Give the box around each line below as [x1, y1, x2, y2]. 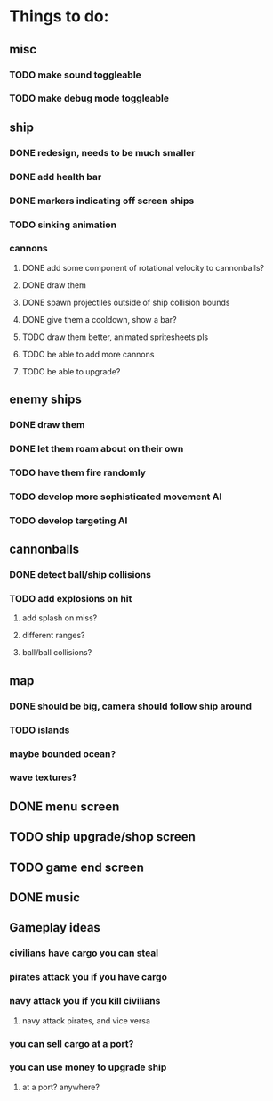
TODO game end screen [9, 859, 145, 875]
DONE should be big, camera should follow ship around [9, 700, 252, 712]
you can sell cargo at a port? [9, 1037, 134, 1049]
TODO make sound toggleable [9, 69, 142, 81]
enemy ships [9, 392, 83, 407]
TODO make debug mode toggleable [9, 92, 170, 104]
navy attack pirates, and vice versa [21, 1015, 151, 1026]
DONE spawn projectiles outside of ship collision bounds [21, 297, 230, 308]
